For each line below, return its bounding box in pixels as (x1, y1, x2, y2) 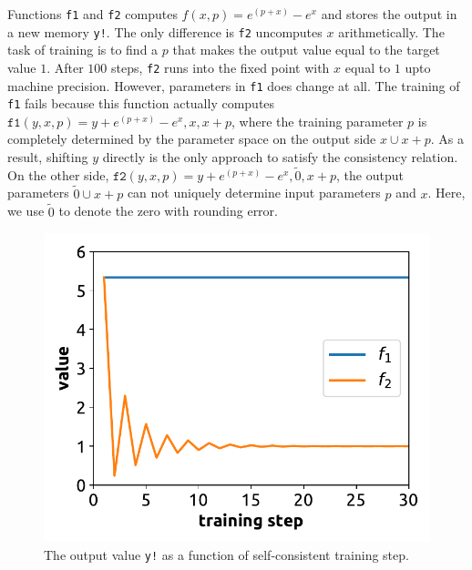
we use (7, 201, 45, 220)
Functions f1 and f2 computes (7, 5, 178, 23)
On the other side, (7, 165, 109, 184)
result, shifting (7, 148, 88, 167)
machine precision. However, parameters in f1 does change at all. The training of (7, 76, 460, 95)
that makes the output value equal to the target (172, 40, 440, 59)
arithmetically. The (338, 22, 445, 41)
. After (46, 57, 84, 76)
